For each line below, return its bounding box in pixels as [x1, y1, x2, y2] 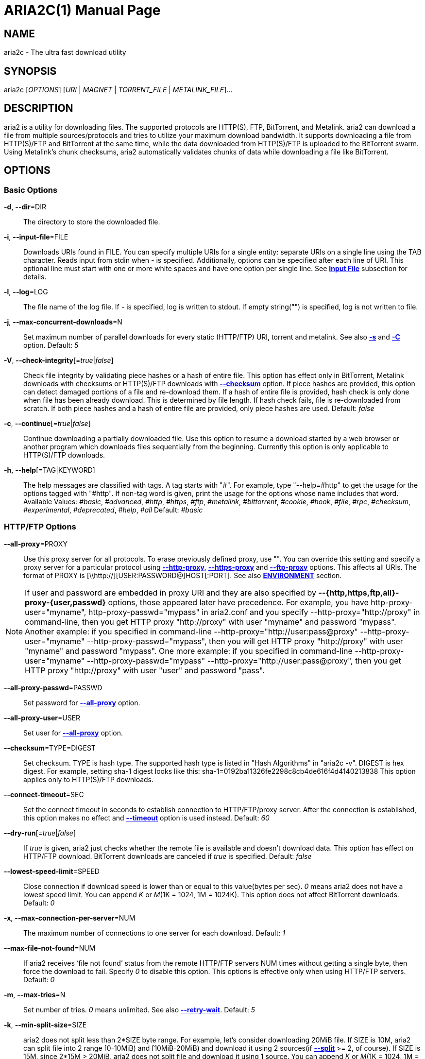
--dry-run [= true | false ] [4, 828, 76, 837]
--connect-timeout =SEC [4, 790, 84, 799]
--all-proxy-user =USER [4, 713, 81, 722]
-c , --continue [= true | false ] [4, 419, 91, 428]
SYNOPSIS [4, 65, 57, 77]
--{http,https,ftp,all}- [318, 587, 399, 598]
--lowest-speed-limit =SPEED [4, 867, 100, 875]
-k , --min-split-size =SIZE [4, 1020, 87, 1029]
